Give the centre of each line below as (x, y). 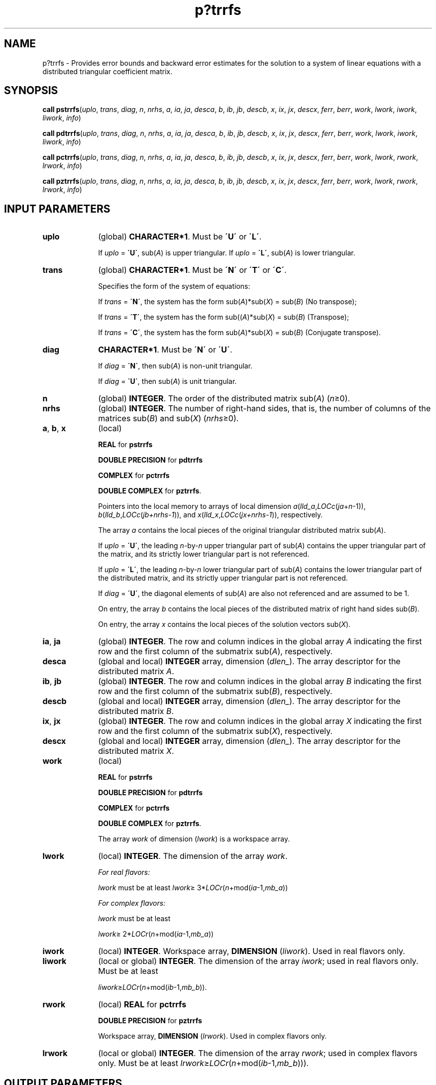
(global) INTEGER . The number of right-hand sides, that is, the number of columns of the (265, 409)
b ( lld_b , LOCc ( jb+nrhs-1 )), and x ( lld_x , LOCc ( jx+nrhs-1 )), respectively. (211, 515)
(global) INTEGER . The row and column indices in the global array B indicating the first (260, 681)
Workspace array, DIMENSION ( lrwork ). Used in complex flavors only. (213, 1036)
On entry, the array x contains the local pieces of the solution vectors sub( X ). (224, 624)
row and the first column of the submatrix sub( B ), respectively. (215, 691)
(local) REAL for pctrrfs (142, 1005)
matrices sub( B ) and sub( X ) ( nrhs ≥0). (168, 419)
